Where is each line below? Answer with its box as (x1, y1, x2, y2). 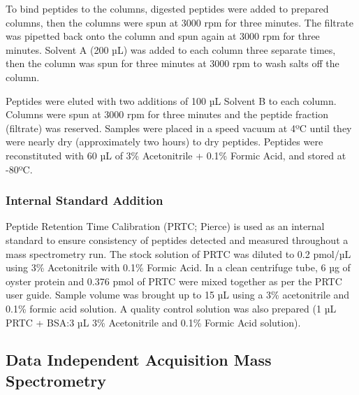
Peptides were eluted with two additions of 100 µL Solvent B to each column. (6, 93, 337, 108)
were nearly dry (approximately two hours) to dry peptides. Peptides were (6, 134, 323, 149)
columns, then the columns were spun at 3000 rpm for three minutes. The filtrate (6, 15, 353, 29)
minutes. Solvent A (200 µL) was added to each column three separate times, (6, 42, 336, 57)
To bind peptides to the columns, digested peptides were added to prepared (6, 1, 329, 15)
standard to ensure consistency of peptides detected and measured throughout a (6, 232, 349, 247)
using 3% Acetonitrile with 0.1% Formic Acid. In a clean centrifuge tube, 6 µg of (6, 260, 351, 275)
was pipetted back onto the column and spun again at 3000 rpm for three (6, 29, 320, 43)
